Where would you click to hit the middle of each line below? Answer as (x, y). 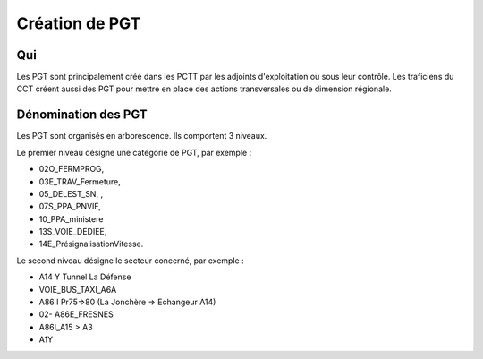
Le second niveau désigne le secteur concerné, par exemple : (131, 261)
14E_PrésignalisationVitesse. (91, 244)
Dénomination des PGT (82, 115)
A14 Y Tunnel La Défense (85, 277)
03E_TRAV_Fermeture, (80, 181)
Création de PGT (79, 23)
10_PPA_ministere (71, 218)
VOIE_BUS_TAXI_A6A (78, 289)
